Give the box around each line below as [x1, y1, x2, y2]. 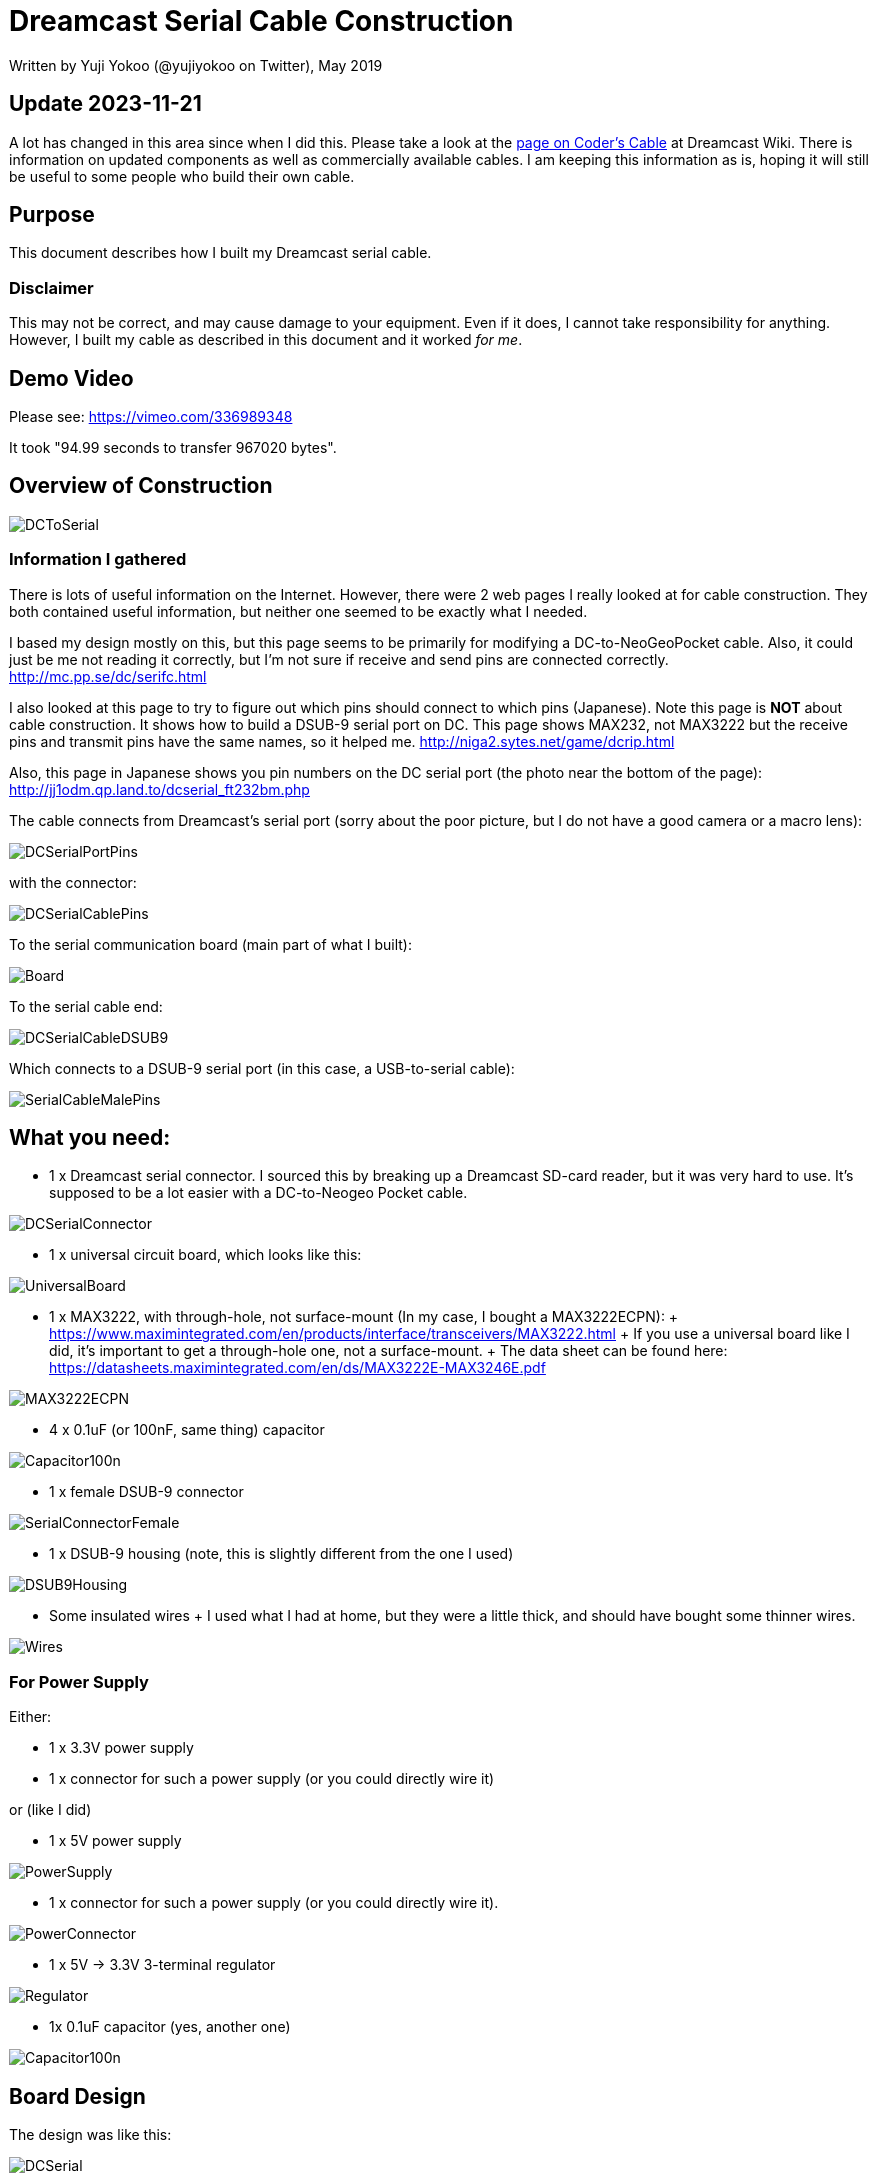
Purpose [9, 202, 95, 228]
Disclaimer [9, 277, 94, 298]
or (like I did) [9, 1801, 92, 1819]
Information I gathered [9, 549, 187, 570]
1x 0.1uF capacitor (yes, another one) [49, 2018, 291, 2036]
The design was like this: [9, 2126, 172, 2144]
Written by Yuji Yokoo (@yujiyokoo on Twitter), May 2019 [9, 56, 383, 74]
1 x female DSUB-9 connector [49, 1483, 244, 1501]
